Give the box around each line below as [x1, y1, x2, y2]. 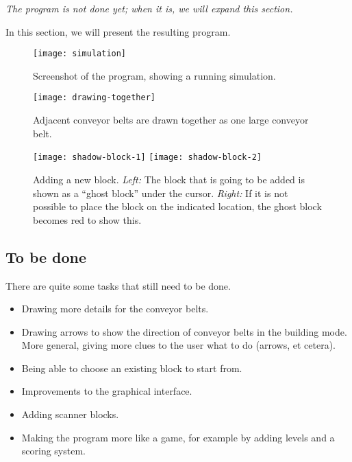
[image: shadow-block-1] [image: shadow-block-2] [33, 152, 262, 163]
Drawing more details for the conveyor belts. [21, 301, 209, 316]
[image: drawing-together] [33, 93, 155, 103]
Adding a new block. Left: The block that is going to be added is [33, 172, 305, 186]
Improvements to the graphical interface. [21, 384, 192, 398]
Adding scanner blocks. [21, 407, 119, 421]
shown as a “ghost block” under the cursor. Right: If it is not [33, 185, 288, 200]
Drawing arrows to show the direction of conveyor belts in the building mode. [21, 324, 347, 338]
